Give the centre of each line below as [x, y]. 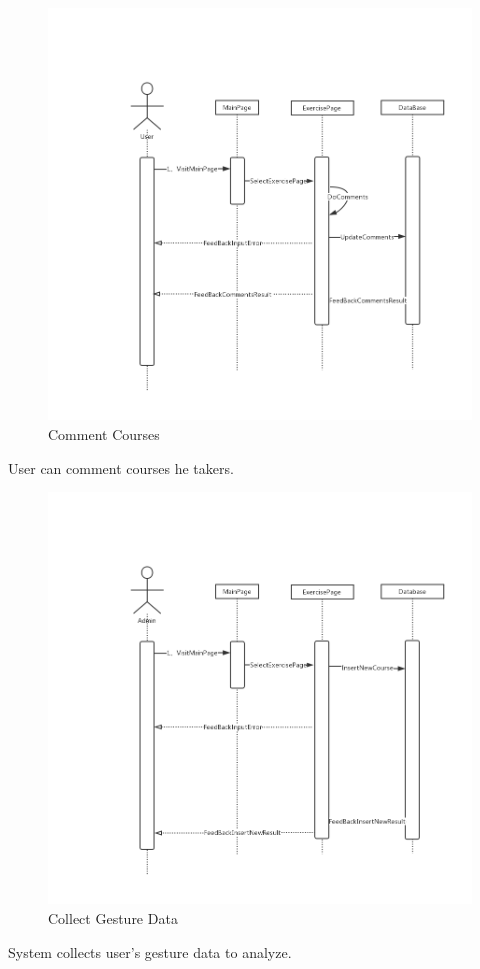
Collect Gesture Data [113, 918]
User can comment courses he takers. [121, 467]
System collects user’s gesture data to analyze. [150, 951]
